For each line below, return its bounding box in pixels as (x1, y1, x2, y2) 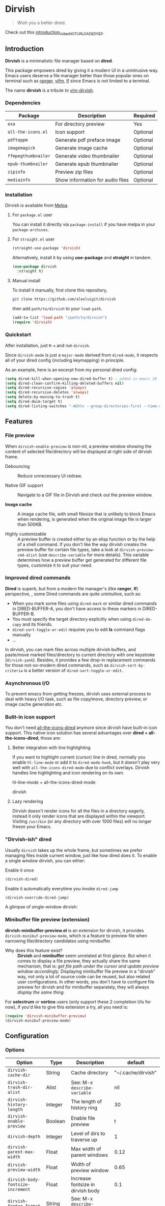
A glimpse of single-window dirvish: (5, 904, 78, 910)
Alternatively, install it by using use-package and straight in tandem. (12, 255, 152, 261)
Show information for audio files (55, 176, 129, 183)
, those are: (38, 735, 61, 741)
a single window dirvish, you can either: (5, 857, 85, 864)
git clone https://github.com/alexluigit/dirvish (12, 297, 116, 301)
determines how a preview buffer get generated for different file (17, 557, 147, 563)
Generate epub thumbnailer (55, 160, 119, 167)
